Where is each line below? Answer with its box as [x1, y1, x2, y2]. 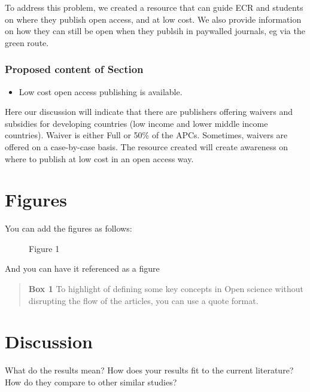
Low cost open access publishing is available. [19, 85, 183, 98]
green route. [5, 36, 49, 48]
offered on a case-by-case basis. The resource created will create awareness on [5, 140, 288, 153]
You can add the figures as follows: [5, 222, 132, 235]
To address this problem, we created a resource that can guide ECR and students [5, 1, 303, 13]
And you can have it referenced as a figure [5, 262, 160, 275]
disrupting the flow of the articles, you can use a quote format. [28, 294, 259, 306]
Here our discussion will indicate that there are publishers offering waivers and [5, 105, 293, 118]
